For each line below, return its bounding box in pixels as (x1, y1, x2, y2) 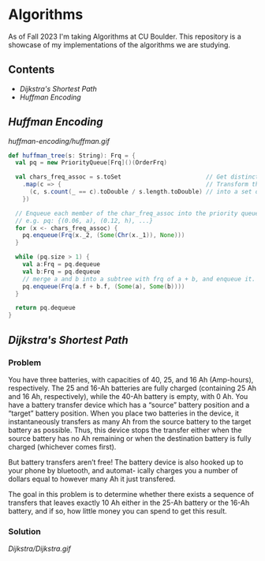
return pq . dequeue (15, 304, 77, 312)
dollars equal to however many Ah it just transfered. (8, 474, 176, 484)
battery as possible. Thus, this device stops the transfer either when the (8, 425, 242, 435)
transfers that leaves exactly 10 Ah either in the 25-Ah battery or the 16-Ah (8, 498, 250, 507)
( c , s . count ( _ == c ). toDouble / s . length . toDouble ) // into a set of (28, 188, 263, 196)
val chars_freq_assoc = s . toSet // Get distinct (15, 173, 259, 181)
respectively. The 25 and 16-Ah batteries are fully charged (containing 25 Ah (8, 383, 257, 393)
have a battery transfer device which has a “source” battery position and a (8, 400, 250, 409)
